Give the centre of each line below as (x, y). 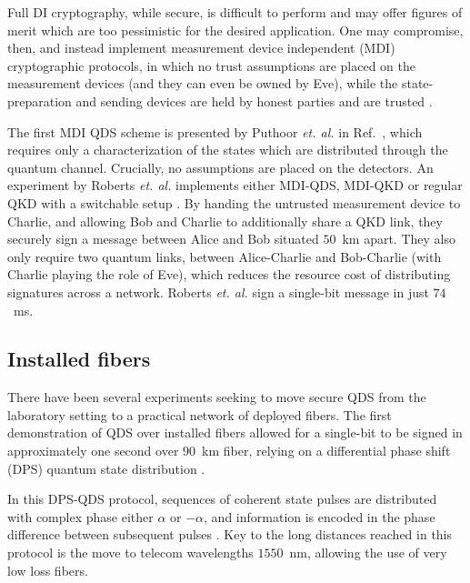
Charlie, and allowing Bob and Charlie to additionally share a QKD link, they (225, 221)
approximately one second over (93, 451)
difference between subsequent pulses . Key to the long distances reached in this (230, 534)
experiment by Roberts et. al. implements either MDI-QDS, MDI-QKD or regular (235, 185)
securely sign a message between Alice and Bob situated (163, 239)
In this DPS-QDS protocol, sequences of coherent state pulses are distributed (222, 499)
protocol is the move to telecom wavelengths (130, 553)
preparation (40, 101)
